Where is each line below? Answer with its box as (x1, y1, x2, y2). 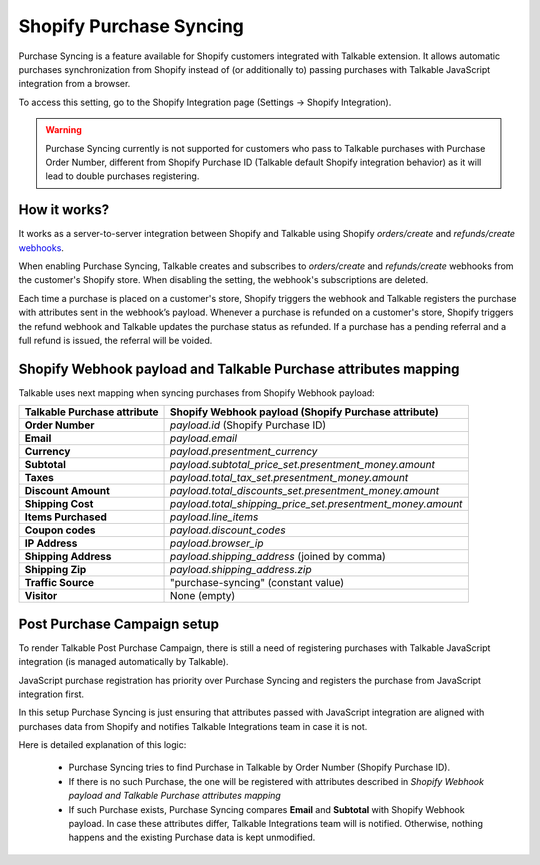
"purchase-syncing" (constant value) (170, 576, 345, 590)
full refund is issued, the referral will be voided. (18, 334, 213, 346)
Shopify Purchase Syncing (18, 15, 245, 37)
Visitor (24, 589, 58, 603)
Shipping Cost (24, 497, 94, 511)
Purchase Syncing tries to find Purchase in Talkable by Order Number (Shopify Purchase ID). (68, 761, 450, 774)
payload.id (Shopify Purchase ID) (170, 418, 327, 432)
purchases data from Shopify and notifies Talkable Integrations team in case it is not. (18, 720, 368, 732)
